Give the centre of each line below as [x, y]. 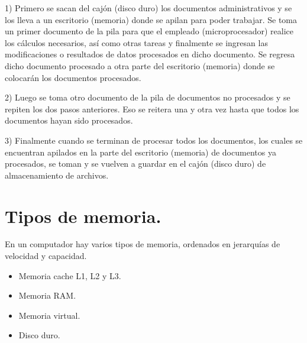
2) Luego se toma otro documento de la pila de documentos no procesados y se [148, 97]
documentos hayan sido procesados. [69, 120]
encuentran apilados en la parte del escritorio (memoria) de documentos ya [140, 152]
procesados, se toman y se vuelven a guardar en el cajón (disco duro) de [135, 164]
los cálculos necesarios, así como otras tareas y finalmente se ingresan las [136, 42]
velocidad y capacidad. [46, 256]
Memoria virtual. [49, 315]
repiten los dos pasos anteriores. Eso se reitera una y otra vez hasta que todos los [152, 109]
